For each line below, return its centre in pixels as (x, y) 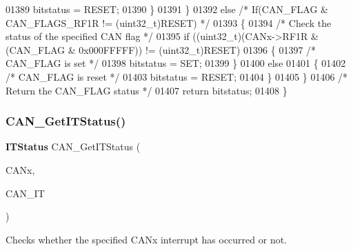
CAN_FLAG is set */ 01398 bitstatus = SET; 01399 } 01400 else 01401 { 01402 (176, 63)
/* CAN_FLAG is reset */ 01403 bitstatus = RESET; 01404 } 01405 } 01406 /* (177, 76)
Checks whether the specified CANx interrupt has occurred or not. (147, 239)
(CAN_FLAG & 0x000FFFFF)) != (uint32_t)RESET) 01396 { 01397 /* (161, 49)
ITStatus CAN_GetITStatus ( (73, 147)
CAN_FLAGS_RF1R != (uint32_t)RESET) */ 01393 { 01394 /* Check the (169, 22)
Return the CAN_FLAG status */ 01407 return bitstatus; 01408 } (147, 90)
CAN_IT (25, 193)
